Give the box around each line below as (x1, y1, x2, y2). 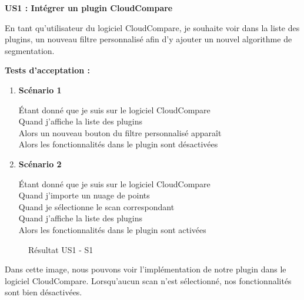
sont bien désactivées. (5, 286, 82, 298)
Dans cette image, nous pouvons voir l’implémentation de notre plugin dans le (5, 263, 286, 275)
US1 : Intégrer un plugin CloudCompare (5, 2, 173, 14)
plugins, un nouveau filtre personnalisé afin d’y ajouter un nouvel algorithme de (5, 33, 292, 45)
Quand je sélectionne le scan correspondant (18, 200, 175, 213)
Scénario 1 (18, 83, 62, 96)
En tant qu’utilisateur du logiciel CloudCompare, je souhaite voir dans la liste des (5, 21, 300, 33)
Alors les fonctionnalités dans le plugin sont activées (18, 223, 206, 235)
